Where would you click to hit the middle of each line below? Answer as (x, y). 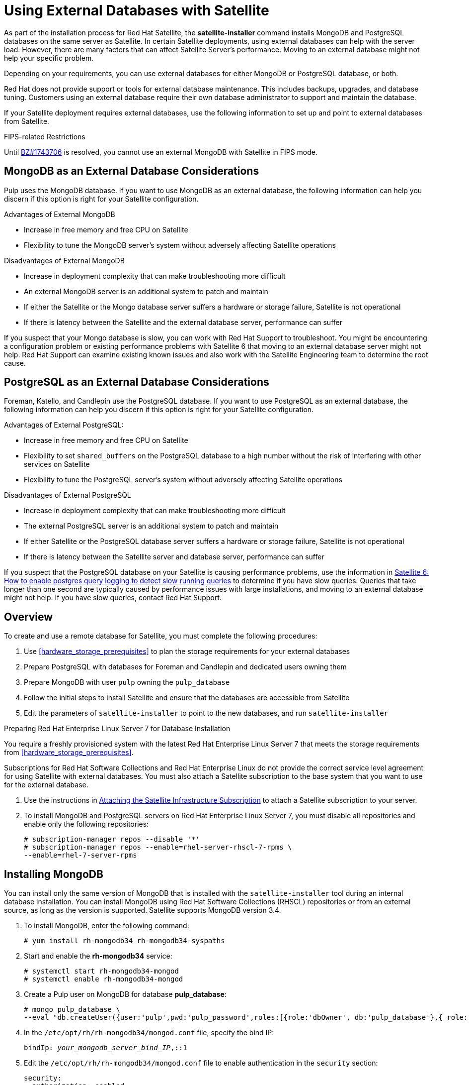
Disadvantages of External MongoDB (64, 260)
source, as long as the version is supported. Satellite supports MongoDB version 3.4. (143, 910)
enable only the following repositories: (86, 824)
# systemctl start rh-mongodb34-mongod (101, 971)
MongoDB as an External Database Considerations (132, 171)
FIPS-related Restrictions (45, 136)
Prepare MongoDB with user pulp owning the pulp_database (127, 682)
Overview (29, 617)
